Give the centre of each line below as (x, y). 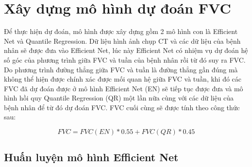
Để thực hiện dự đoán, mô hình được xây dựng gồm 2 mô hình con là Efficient (121, 31)
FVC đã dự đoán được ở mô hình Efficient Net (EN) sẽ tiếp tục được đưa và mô (124, 88)
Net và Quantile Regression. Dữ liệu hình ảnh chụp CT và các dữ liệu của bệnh (122, 41)
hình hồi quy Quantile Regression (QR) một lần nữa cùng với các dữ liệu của (119, 98)
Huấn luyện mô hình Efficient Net (91, 157)
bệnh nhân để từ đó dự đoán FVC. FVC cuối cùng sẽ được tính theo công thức (122, 107)
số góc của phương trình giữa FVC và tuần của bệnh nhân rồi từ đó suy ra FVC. (125, 59)
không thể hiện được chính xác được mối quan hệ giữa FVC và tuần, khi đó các (123, 79)
